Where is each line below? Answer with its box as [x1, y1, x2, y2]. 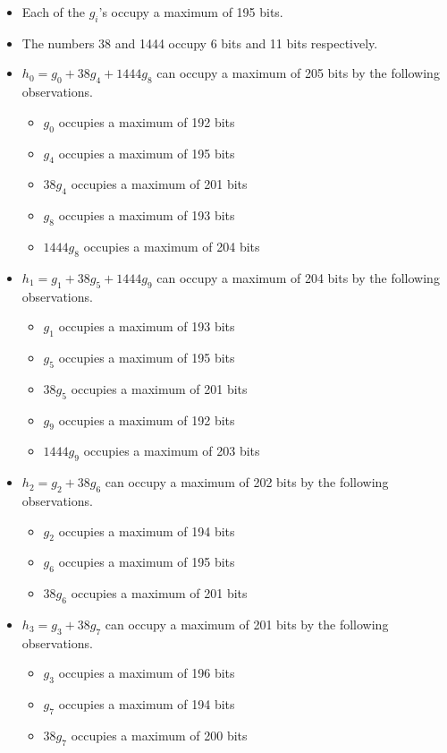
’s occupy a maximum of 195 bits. [98, 3, 283, 21]
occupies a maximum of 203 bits [83, 441, 260, 460]
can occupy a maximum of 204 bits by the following [156, 268, 440, 287]
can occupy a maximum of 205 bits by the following [156, 64, 440, 82]
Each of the [21, 3, 85, 21]
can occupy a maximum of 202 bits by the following [105, 473, 389, 492]
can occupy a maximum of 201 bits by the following [105, 614, 389, 633]
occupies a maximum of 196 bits [58, 663, 235, 682]
